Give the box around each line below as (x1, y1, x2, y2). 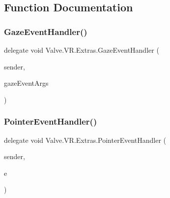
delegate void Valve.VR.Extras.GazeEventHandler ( (4, 45, 159, 55)
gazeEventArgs (4, 78, 49, 88)
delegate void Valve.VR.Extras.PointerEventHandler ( (4, 134, 167, 145)
